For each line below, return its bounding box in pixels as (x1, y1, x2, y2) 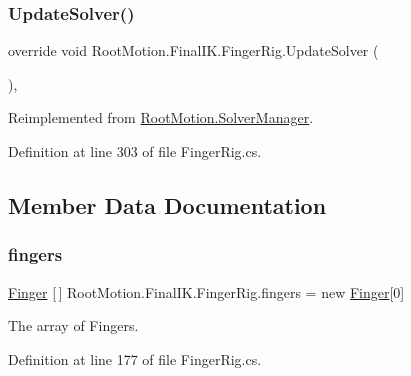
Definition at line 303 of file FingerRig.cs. (8, 141, 262, 161)
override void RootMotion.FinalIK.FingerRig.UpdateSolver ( (8, 40, 379, 61)
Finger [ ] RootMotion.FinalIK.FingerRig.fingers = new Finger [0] (8, 281, 405, 302)
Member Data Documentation (8, 189, 327, 220)
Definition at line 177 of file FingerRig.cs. (8, 348, 262, 369)
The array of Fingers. (8, 315, 139, 336)
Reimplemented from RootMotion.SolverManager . (8, 107, 314, 128)
